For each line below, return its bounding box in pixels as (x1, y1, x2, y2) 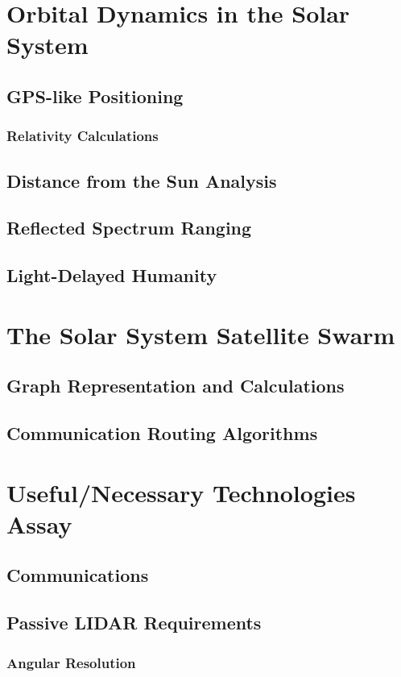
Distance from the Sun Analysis (6, 168, 277, 193)
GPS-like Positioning (6, 83, 184, 108)
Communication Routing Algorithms (6, 421, 318, 446)
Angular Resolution (6, 652, 136, 672)
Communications (6, 563, 149, 588)
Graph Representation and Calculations (6, 373, 345, 398)
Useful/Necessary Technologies (6, 476, 356, 509)
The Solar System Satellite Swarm (6, 318, 395, 351)
